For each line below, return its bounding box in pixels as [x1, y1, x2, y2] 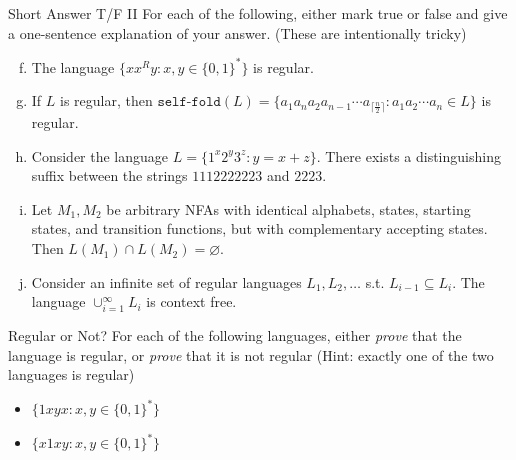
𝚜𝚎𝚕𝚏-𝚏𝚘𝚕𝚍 [157, 95, 221, 110]
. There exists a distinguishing [316, 145, 501, 166]
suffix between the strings [31, 165, 188, 186]
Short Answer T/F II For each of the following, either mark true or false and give [8, 3, 508, 23]
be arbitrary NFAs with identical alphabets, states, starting [106, 198, 471, 219]
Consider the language [31, 145, 169, 166]
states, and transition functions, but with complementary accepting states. [31, 218, 488, 239]
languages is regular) [8, 364, 135, 385]
